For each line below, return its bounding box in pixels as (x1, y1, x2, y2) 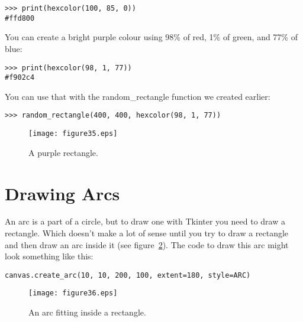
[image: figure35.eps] (28, 129, 118, 138)
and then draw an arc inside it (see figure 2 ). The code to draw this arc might (5, 238, 289, 251)
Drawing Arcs (5, 181, 120, 205)
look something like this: (5, 250, 94, 262)
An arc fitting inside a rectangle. (28, 306, 146, 318)
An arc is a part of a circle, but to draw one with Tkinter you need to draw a (5, 215, 285, 227)
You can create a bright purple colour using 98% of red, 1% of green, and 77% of (5, 31, 298, 43)
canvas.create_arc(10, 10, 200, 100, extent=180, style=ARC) (5, 271, 251, 279)
